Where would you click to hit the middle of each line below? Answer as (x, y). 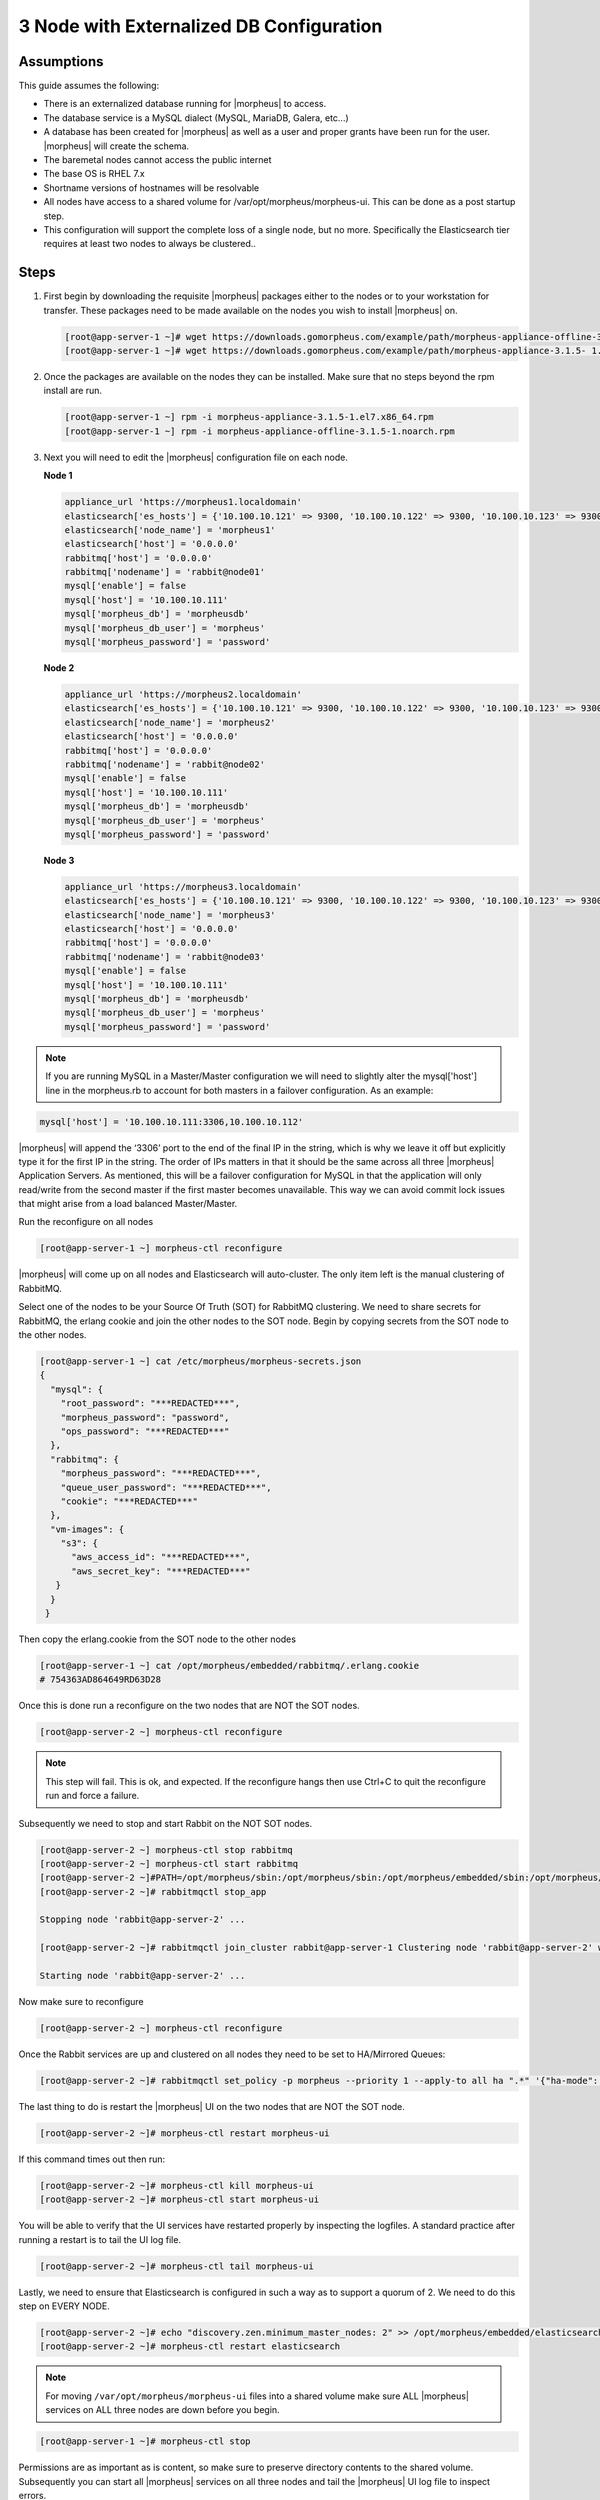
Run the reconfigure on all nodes (86, 1222)
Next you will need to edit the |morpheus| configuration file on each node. (196, 457)
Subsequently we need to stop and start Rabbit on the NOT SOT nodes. (165, 1823)
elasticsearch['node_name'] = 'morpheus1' (170, 529)
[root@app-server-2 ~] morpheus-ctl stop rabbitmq (166, 1849)
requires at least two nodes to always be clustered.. (150, 244)
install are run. (73, 391)
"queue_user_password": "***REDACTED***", (166, 1487)
